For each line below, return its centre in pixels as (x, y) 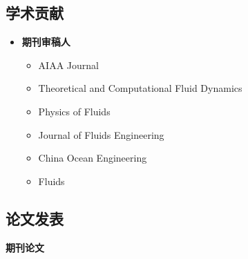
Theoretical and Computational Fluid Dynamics (140, 88)
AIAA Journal (68, 65)
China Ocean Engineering (93, 158)
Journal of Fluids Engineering (101, 134)
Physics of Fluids (74, 111)
